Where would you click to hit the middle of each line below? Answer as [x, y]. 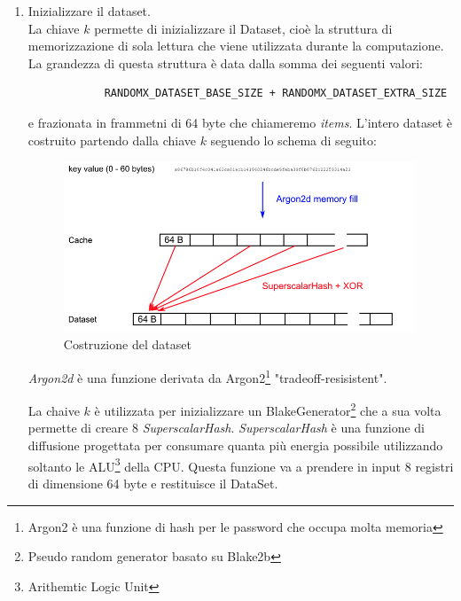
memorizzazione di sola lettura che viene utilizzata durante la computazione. [236, 46]
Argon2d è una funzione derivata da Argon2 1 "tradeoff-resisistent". [207, 376]
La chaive [54, 410]
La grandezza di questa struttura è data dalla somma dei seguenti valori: [225, 62]
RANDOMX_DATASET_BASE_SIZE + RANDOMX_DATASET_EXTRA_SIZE [276, 94]
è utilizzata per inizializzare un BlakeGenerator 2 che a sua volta [268, 409]
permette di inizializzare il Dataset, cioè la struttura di [243, 28]
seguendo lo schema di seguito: [293, 140]
